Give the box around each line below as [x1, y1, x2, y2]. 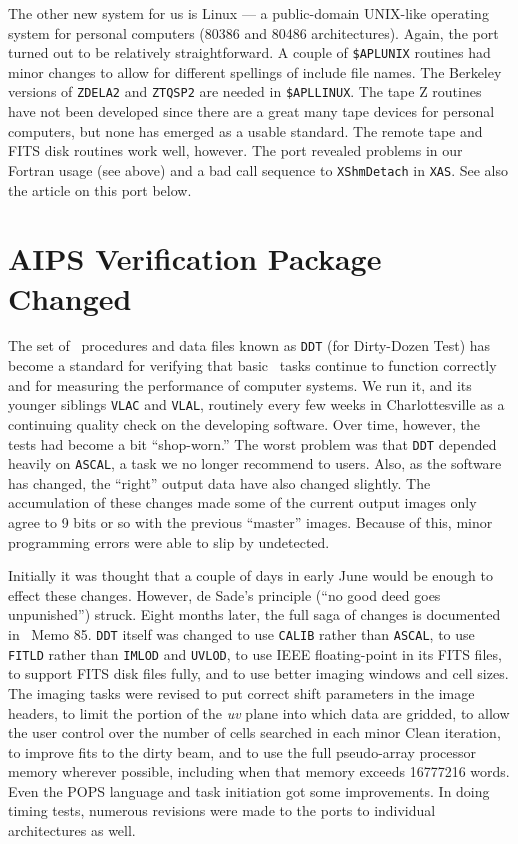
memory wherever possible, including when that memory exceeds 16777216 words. [8, 761, 510, 782]
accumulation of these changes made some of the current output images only [8, 492, 477, 513]
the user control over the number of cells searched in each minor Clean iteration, [8, 722, 501, 743]
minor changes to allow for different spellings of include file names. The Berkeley [8, 61, 502, 82]
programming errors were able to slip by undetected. [8, 531, 330, 552]
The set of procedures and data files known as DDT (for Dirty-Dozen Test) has [8, 335, 491, 356]
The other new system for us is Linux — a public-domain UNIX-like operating [8, 3, 489, 23]
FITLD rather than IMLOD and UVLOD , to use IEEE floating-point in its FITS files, [8, 643, 502, 664]
